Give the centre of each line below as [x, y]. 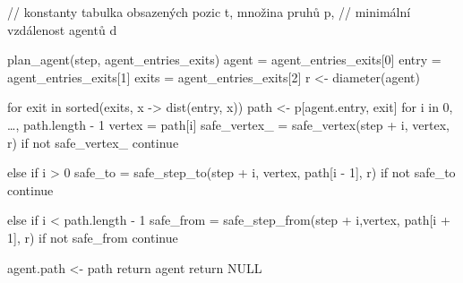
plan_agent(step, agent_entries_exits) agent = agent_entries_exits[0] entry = [224, 60]
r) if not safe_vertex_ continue [93, 142]
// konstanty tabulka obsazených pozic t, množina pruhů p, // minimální [209, 12]
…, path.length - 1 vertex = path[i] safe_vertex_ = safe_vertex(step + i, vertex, [228, 124]
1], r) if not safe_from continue [93, 237]
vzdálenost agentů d [62, 29]
